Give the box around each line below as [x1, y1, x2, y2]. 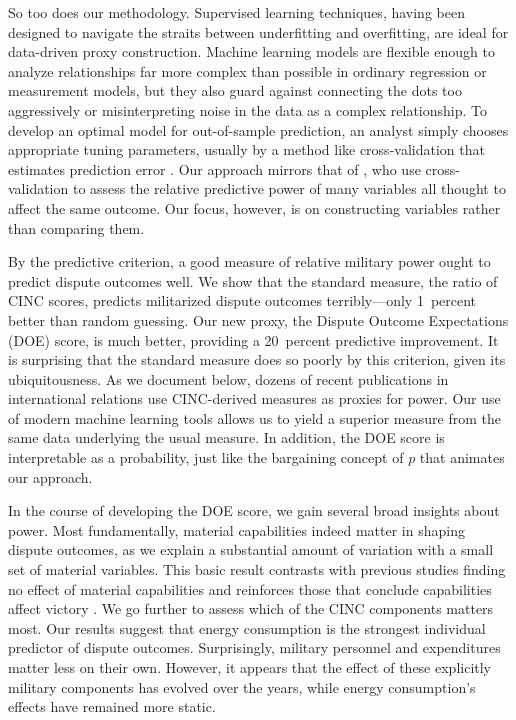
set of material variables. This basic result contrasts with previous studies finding [8, 559, 506, 580]
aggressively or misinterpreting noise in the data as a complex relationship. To [8, 99, 487, 120]
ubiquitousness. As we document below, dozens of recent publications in [8, 368, 449, 389]
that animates [419, 447, 505, 468]
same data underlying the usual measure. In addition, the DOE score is [8, 427, 445, 448]
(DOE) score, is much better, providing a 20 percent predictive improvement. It [8, 329, 499, 350]
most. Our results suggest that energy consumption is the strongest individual [8, 617, 486, 638]
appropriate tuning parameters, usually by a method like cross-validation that [8, 139, 485, 160]
